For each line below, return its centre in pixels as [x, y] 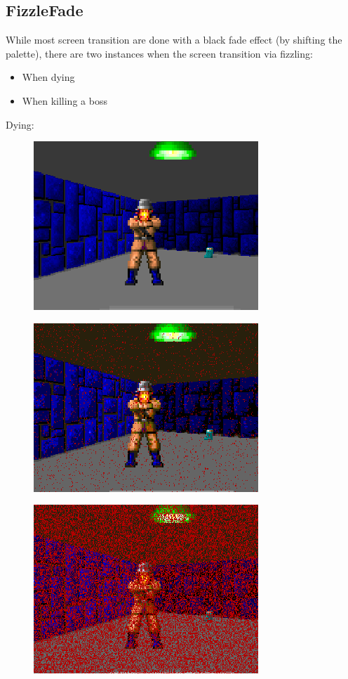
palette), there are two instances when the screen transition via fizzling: [159, 53]
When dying [48, 77]
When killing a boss [65, 100]
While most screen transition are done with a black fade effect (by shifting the [174, 40]
